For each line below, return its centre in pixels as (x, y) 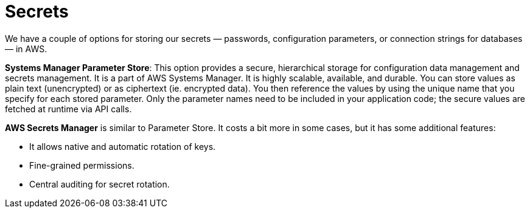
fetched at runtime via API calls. (68, 109)
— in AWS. (26, 49)
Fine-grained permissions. (82, 165)
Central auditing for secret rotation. (99, 184)
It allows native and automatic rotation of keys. (123, 146)
